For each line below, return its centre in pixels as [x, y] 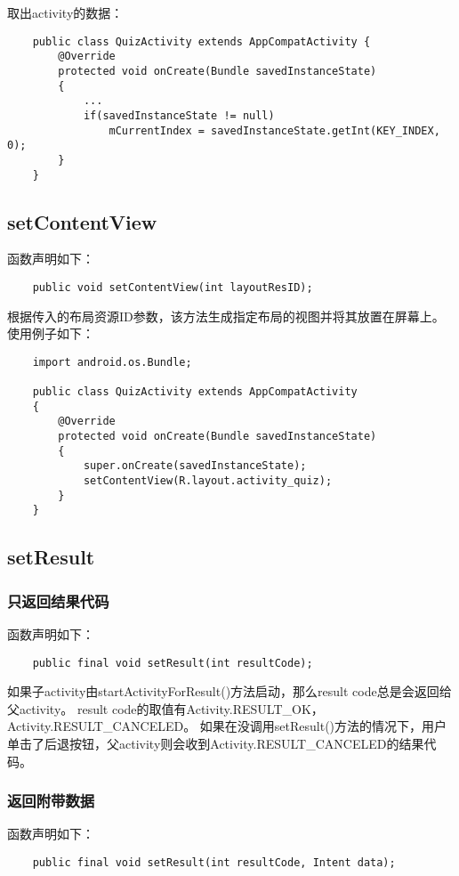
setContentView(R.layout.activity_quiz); [208, 481]
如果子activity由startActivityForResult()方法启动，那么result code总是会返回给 [229, 691]
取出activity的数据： [65, 12]
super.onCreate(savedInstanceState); [195, 466]
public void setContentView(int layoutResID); [173, 287]
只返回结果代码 [58, 600]
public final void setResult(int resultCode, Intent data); [214, 863]
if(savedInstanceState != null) [179, 115]
